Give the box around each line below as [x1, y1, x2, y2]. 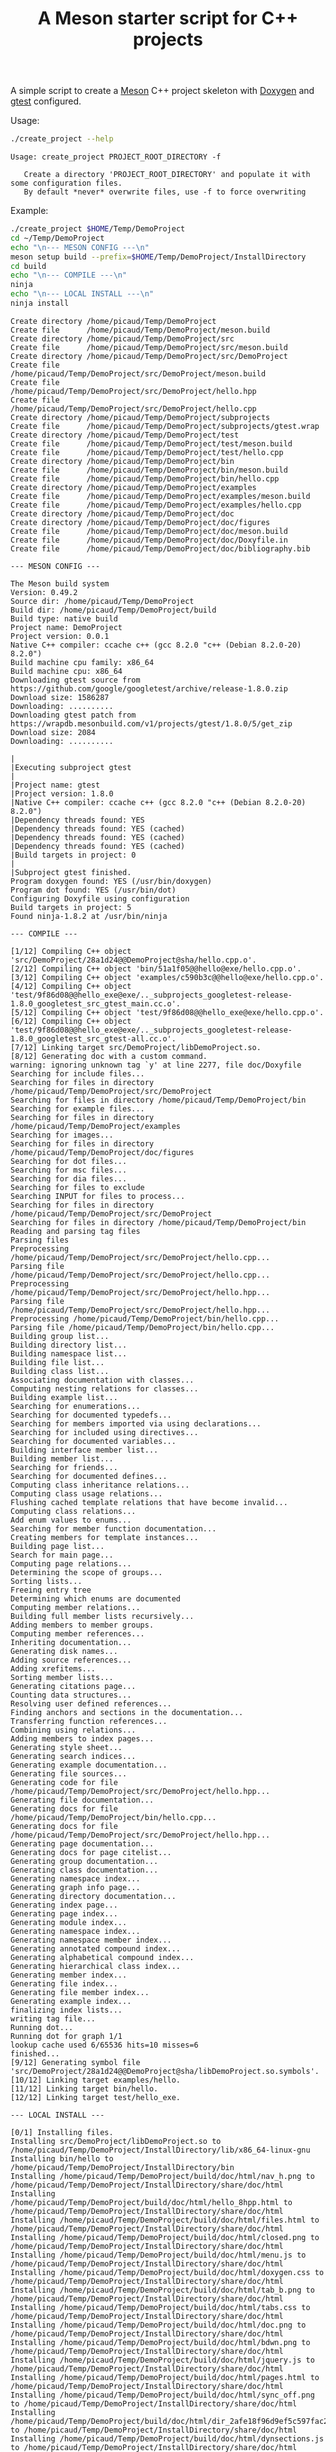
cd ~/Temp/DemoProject [10, 233, 105, 243]
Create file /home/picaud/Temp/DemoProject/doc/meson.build [10, 526, 288, 536]
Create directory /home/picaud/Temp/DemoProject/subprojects [10, 412, 271, 422]
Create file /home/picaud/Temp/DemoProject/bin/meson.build [10, 465, 288, 475]
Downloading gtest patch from [10, 710, 137, 720]
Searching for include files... [10, 1068, 145, 1079]
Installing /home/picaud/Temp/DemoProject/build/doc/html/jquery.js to [10, 2355, 315, 2365]
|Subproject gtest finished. [10, 867, 132, 877]
